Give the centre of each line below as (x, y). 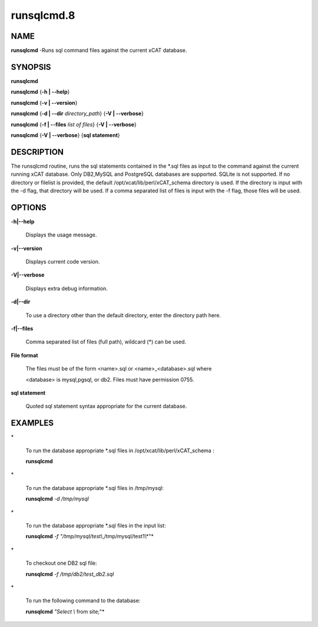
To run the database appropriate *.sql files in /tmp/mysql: (95, 488)
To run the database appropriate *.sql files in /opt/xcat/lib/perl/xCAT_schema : (120, 451)
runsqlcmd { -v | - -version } (44, 102)
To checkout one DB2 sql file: (61, 563)
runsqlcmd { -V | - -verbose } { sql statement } (65, 135)
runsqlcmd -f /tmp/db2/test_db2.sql (70, 574)
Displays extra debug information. (67, 288)
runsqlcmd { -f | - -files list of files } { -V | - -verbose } (74, 124)
